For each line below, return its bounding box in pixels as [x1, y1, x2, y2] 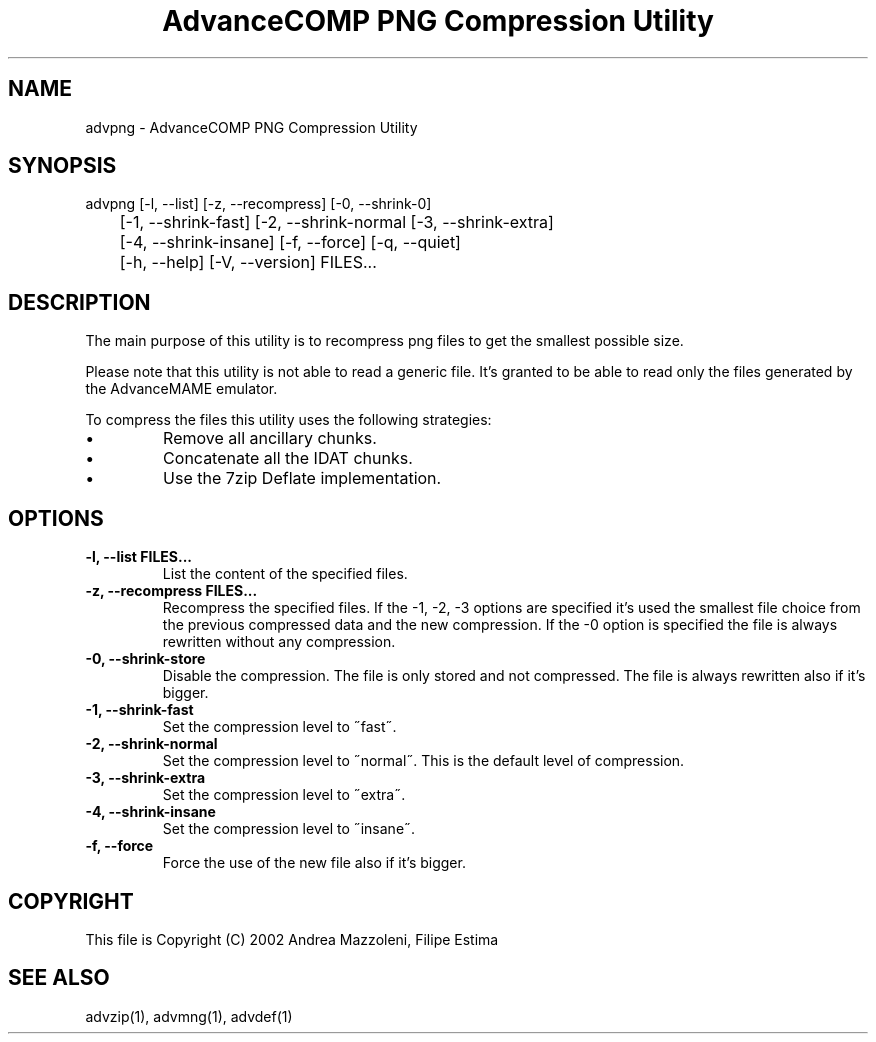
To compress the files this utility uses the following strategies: [85, 411, 492, 429]
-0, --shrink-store [85, 650, 206, 668]
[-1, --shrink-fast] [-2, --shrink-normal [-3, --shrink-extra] [119, 212, 554, 233]
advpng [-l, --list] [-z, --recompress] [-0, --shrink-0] [85, 195, 432, 213]
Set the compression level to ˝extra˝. [162, 786, 406, 804]
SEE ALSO [8, 965, 110, 991]
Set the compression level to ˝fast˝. [162, 718, 397, 736]
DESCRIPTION [8, 289, 151, 315]
